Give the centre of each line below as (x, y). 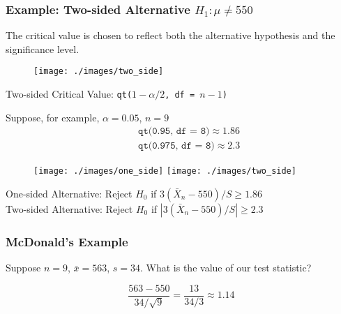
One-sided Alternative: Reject (69, 194)
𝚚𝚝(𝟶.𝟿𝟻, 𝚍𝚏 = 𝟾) (174, 132)
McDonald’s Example (67, 241)
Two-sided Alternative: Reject (69, 209)
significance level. (43, 48)
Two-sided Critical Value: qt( (69, 94)
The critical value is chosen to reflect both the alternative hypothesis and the (170, 35)
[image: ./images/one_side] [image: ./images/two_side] (165, 171)
